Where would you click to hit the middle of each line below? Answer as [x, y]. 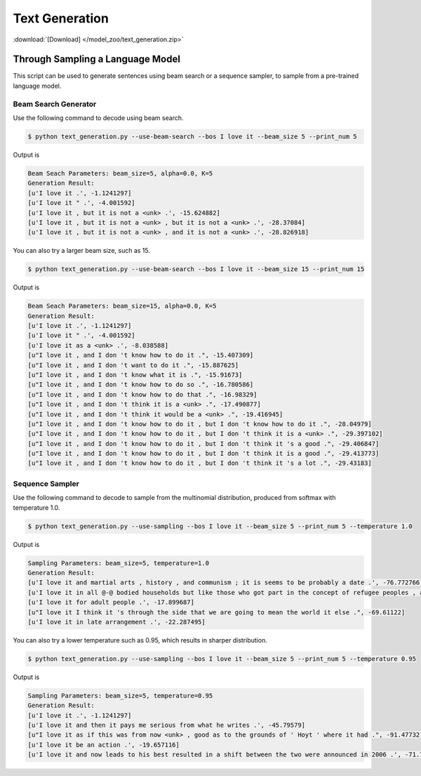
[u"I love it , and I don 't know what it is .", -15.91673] [135, 375]
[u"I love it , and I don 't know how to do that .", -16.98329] [142, 394]
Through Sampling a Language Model [96, 59]
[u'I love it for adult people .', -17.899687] [111, 603]
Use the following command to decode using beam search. [98, 118]
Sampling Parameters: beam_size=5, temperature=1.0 [119, 563]
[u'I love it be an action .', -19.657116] [104, 745]
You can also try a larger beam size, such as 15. [82, 251]
